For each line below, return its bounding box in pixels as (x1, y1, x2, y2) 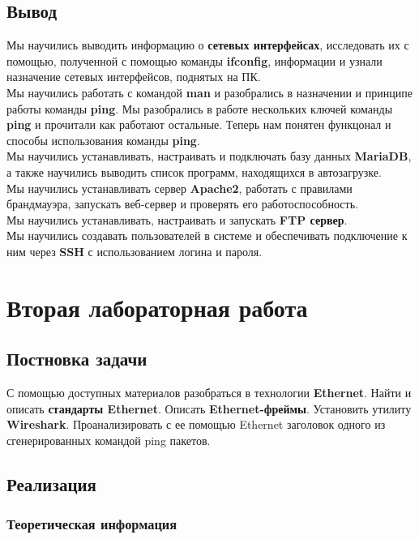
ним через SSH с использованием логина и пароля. (6, 242, 263, 259)
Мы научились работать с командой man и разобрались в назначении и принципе (6, 83, 413, 101)
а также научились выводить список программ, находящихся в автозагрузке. (6, 163, 382, 180)
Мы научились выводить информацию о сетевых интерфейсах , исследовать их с (6, 36, 409, 53)
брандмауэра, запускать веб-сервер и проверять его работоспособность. (6, 195, 358, 212)
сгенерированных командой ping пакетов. (6, 431, 211, 448)
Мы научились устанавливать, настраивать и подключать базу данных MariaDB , (6, 148, 412, 165)
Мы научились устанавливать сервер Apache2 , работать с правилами (6, 179, 353, 196)
